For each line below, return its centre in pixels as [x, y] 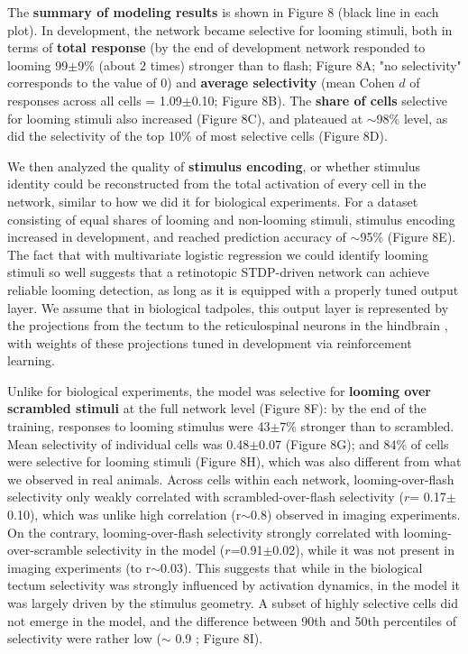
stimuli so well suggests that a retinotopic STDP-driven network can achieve [218, 272]
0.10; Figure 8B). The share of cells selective [319, 100]
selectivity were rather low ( [84, 638]
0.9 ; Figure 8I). [219, 638]
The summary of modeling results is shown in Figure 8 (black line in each [223, 12]
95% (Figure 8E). [408, 237]
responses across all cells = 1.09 [95, 100]
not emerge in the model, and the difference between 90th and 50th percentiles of [232, 620]
